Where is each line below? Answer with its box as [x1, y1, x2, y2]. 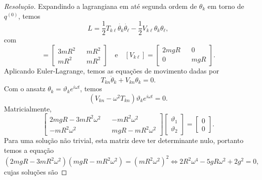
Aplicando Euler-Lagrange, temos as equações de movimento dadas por [4, 65, 219, 75]
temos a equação [4, 144, 54, 155]
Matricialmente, [4, 103, 52, 113]
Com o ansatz [4, 83, 46, 94]
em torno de [207, 1, 244, 11]
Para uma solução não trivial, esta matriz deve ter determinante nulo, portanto [4, 135, 244, 145]
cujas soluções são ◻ [4, 167, 67, 177]
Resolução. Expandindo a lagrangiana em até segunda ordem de [4, 1, 197, 11]
